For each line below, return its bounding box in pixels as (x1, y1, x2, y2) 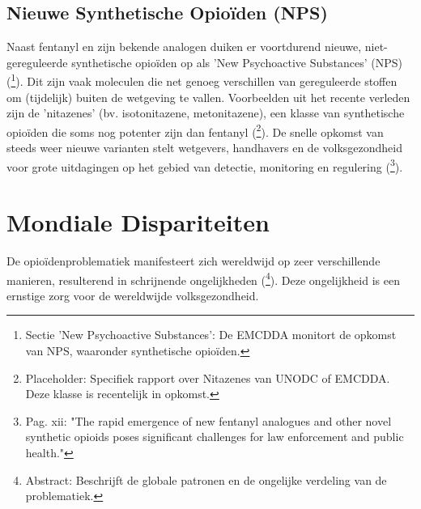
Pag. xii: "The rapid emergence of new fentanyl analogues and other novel (25, 412, 392, 429)
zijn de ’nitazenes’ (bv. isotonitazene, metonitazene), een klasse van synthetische (6, 104, 405, 121)
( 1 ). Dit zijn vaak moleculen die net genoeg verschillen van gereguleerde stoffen (6, 70, 398, 90)
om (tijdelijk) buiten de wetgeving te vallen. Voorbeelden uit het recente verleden (6, 88, 410, 105)
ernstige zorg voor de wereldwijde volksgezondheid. (6, 286, 259, 303)
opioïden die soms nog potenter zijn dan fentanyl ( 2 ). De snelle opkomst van (6, 121, 384, 140)
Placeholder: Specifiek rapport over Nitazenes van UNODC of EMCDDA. (25, 369, 390, 386)
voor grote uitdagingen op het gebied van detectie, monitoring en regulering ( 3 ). (6, 155, 403, 175)
